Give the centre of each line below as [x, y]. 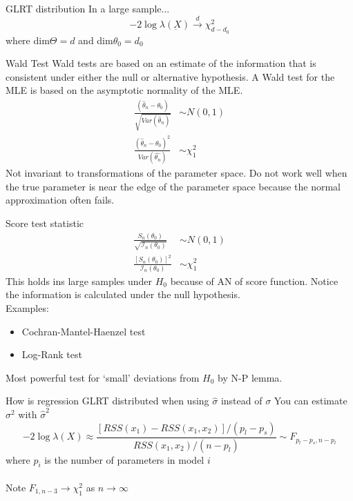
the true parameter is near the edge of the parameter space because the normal [173, 186]
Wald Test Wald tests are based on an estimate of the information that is [161, 63]
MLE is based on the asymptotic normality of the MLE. [124, 90]
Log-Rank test [52, 354]
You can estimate [311, 401]
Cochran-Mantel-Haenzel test [84, 331]
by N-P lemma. [250, 377]
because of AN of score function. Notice [254, 281]
